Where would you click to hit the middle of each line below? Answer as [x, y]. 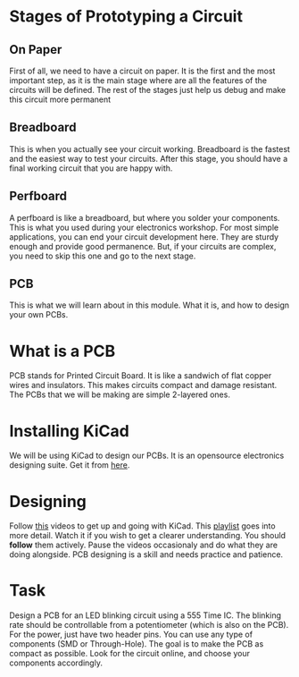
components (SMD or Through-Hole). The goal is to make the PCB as [137, 644]
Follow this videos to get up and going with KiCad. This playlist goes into [142, 526]
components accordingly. [56, 663]
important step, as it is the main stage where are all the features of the [138, 80]
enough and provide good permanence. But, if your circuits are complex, [143, 246]
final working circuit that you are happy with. [91, 168]
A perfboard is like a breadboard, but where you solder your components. [145, 217]
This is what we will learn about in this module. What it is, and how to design [149, 305]
